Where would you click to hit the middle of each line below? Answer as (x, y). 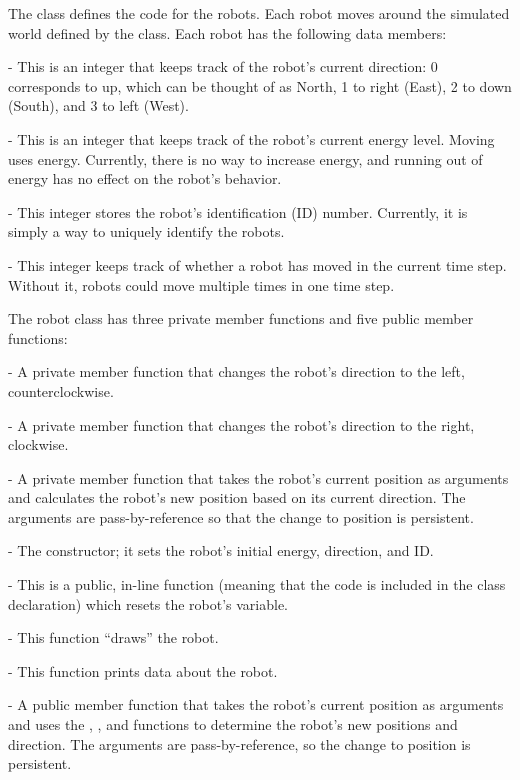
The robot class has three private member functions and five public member (241, 318)
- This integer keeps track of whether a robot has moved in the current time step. (257, 264)
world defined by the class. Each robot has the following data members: (227, 32)
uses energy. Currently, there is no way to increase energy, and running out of (245, 158)
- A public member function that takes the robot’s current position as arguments (256, 704)
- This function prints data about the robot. (143, 670)
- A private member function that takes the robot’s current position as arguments (258, 477)
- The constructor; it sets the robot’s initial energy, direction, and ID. (221, 550)
